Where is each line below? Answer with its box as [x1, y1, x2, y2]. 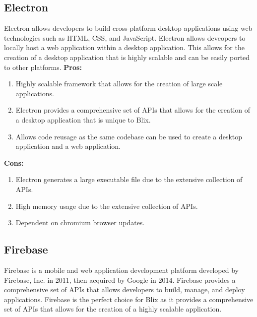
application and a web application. [15, 141, 121, 151]
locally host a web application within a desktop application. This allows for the [4, 42, 245, 53]
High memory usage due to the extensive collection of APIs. [15, 200, 198, 211]
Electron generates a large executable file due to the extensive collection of [15, 174, 243, 185]
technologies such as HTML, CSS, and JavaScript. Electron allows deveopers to [4, 32, 246, 43]
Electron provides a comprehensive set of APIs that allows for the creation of [15, 105, 251, 115]
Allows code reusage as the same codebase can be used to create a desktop [15, 131, 243, 141]
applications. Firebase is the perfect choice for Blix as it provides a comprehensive [4, 294, 254, 304]
